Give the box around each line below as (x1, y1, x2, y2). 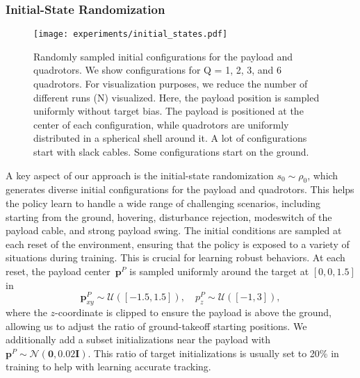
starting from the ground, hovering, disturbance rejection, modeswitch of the (6, 209, 332, 224)
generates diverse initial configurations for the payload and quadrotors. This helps (6, 182, 354, 197)
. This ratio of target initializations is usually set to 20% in (88, 345, 339, 360)
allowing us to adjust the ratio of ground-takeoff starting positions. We (6, 318, 307, 333)
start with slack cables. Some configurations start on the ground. (33, 145, 309, 159)
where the (6, 305, 47, 320)
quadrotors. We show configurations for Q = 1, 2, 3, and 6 (33, 63, 282, 77)
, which (307, 167, 338, 182)
